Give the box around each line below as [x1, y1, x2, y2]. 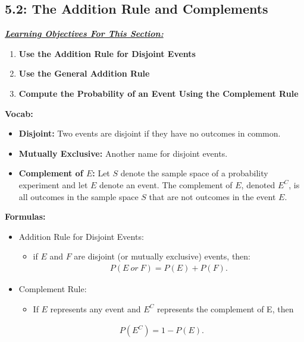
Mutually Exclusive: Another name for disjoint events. [18, 147, 228, 159]
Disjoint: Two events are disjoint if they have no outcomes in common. [18, 127, 281, 140]
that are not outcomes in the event [149, 190, 276, 202]
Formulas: [5, 210, 46, 223]
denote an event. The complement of [99, 178, 233, 191]
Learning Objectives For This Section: [5, 27, 164, 40]
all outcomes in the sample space [18, 190, 139, 202]
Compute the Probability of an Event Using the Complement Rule [18, 87, 299, 99]
